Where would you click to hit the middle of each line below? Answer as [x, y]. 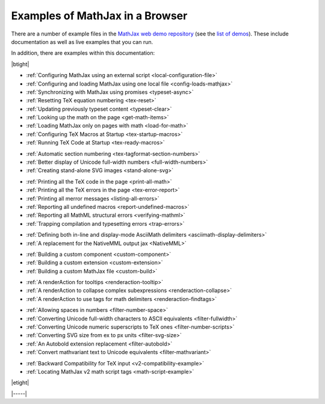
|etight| [20, 383]
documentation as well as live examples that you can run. [82, 42]
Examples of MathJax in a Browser [99, 16]
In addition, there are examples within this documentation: [83, 53]
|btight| [20, 64]
